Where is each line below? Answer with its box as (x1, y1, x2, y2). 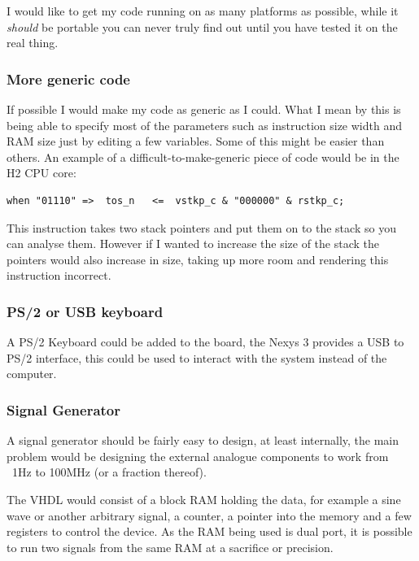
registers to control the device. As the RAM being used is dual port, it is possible (7, 523, 412, 540)
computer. (7, 365, 57, 382)
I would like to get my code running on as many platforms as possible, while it (7, 2, 399, 19)
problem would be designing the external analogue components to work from (7, 447, 389, 464)
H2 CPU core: (7, 164, 76, 181)
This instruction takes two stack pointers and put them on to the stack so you (7, 219, 396, 236)
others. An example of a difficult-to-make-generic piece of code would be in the (7, 148, 399, 165)
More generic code (7, 68, 130, 89)
